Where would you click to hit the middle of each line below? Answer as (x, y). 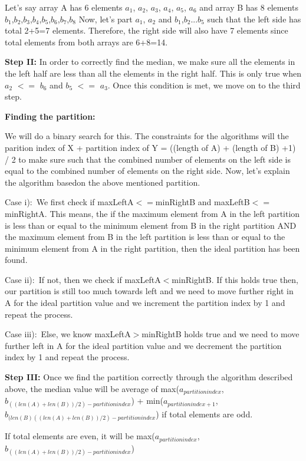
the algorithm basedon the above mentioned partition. (103, 182)
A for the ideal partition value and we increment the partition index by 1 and (145, 303)
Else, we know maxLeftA (86, 334)
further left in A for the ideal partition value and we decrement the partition (143, 345)
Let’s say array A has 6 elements (64, 7)
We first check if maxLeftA (85, 202)
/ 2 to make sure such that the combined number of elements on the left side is (148, 159)
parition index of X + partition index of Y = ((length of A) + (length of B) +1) (150, 147)
